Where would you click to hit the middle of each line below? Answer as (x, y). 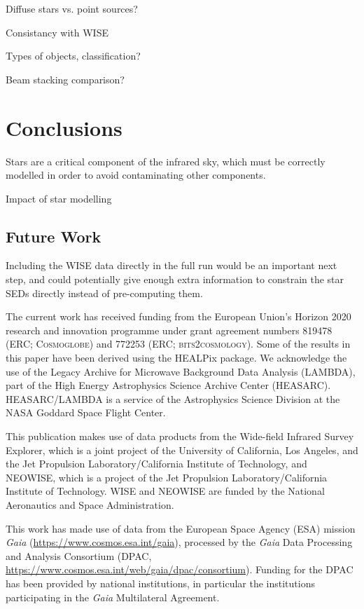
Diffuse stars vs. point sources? (72, 8)
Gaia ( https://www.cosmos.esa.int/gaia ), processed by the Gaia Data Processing (179, 542)
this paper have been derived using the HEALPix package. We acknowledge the (176, 358)
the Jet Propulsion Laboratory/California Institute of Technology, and (156, 464)
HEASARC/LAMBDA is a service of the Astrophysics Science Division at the (173, 398)
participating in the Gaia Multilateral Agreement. (113, 597)
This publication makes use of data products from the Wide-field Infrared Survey (180, 436)
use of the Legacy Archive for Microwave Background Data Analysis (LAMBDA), (181, 371)
